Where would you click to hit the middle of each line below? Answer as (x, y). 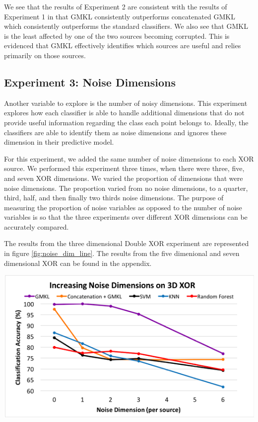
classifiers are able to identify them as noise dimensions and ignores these (115, 132)
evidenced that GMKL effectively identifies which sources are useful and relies (123, 45)
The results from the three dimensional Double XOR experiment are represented (127, 243)
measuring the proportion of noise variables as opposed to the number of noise (123, 207)
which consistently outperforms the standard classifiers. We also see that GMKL (126, 26)
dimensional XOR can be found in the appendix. (78, 263)
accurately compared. (36, 226)
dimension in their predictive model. (59, 142)
